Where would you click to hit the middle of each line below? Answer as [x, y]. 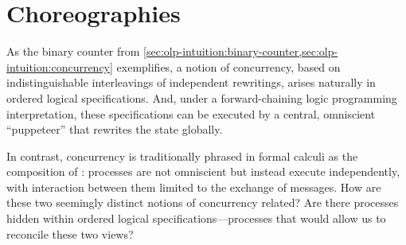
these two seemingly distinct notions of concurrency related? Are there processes [203, 202]
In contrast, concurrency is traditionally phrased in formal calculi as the [182, 156]
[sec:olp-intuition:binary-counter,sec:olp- [241, 51]
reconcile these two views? [70, 233]
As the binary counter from [73, 51]
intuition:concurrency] [60, 66]
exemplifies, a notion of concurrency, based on [228, 66]
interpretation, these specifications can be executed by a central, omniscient [191, 113]
